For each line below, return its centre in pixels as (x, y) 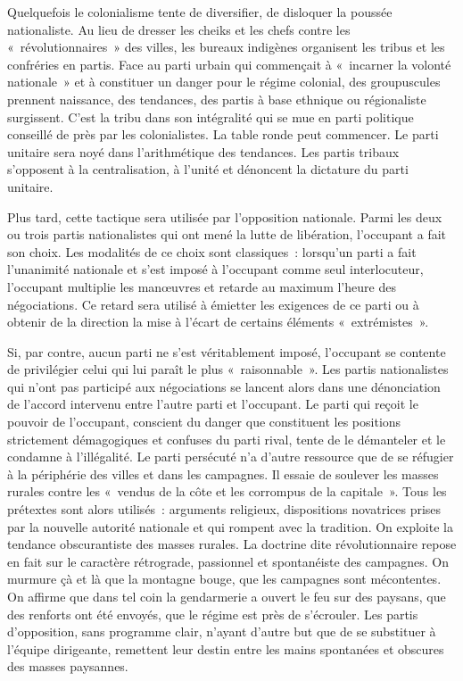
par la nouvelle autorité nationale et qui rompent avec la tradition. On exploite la (230, 526)
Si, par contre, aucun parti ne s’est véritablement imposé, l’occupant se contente (227, 351)
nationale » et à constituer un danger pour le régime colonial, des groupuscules (224, 82)
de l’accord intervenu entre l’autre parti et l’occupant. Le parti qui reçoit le (213, 404)
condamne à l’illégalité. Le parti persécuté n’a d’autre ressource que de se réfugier (231, 457)
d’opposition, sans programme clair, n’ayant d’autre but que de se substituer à (222, 631)
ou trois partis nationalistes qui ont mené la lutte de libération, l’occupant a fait (227, 234)
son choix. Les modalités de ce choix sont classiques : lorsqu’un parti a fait (212, 251)
